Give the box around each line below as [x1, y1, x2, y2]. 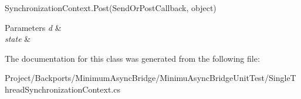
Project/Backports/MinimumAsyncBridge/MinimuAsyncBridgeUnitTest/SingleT [5, 72, 296, 84]
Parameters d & [5, 21, 62, 33]
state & [5, 33, 31, 45]
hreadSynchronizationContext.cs [5, 83, 120, 95]
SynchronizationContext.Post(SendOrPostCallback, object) [5, 2, 217, 13]
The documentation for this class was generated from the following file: [5, 52, 260, 64]
